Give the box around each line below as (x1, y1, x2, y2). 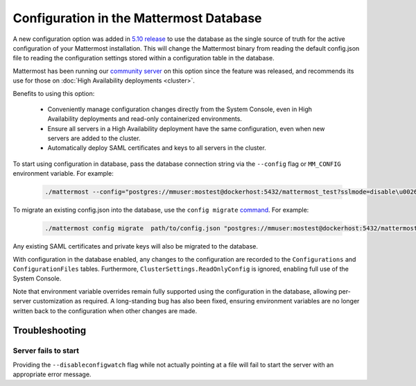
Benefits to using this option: (12, 89, 95, 97)
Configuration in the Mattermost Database (12, 10, 262, 26)
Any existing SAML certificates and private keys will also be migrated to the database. (12, 242, 259, 251)
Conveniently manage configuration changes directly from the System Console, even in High (47, 105, 312, 113)
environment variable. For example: (12, 169, 114, 178)
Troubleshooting (12, 325, 87, 337)
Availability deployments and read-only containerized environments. (47, 115, 243, 123)
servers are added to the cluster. (47, 134, 141, 142)
